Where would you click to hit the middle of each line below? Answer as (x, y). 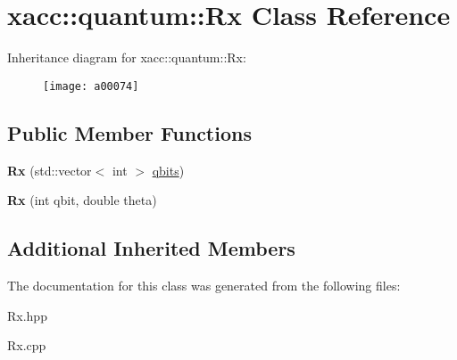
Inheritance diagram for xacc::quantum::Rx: (127, 57)
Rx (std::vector (50, 170)
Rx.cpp (27, 345)
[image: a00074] (91, 86)
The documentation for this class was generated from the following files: (204, 285)
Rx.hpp (27, 315)
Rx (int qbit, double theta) (82, 200)
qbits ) (168, 170)
